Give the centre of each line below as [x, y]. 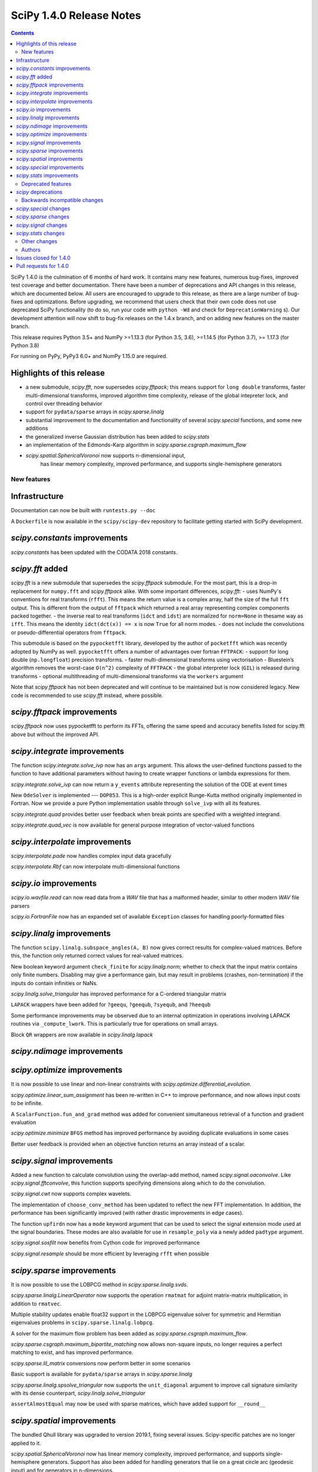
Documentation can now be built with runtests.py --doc [83, 510]
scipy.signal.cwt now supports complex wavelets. [71, 1194]
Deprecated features [47, 184]
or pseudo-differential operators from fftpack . [69, 632]
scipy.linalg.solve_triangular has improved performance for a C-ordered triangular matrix [119, 994]
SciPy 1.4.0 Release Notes [76, 15]
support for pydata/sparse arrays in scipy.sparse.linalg [95, 412]
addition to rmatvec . [36, 1304]
